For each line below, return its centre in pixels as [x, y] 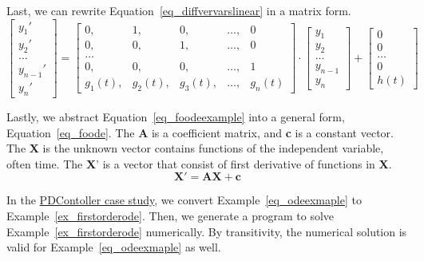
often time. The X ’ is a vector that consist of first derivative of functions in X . [199, 163]
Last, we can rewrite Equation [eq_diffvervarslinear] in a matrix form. [179, 10]
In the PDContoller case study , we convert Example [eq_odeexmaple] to [184, 200]
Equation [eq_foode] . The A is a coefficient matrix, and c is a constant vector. [200, 132]
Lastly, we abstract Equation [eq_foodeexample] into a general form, [176, 116]
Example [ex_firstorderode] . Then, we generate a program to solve [170, 215]
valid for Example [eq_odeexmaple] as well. [114, 247]
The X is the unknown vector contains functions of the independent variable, [195, 148]
